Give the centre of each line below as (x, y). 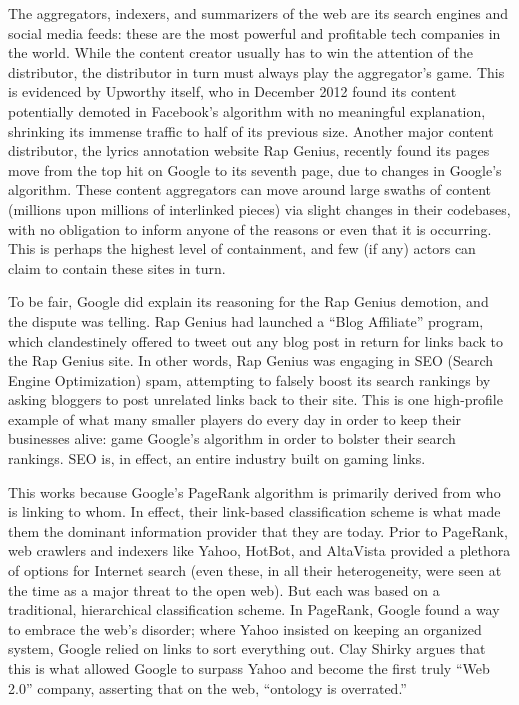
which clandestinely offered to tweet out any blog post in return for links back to (256, 340)
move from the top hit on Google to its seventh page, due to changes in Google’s (255, 169)
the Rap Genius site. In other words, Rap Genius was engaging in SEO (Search (251, 360)
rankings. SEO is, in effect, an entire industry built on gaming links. (217, 458)
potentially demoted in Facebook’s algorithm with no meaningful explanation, (247, 110)
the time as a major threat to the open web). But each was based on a (224, 589)
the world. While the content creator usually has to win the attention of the (240, 52)
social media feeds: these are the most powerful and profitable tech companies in (254, 32)
